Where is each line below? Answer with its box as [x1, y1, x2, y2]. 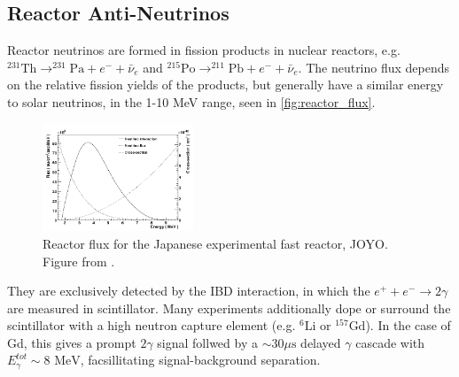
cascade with [355, 333, 425, 351]
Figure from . [43, 251, 115, 270]
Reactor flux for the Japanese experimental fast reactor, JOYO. [43, 234, 388, 252]
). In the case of [365, 316, 451, 335]
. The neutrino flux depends [298, 58, 450, 76]
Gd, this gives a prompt [7, 333, 136, 351]
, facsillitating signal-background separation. [80, 350, 321, 369]
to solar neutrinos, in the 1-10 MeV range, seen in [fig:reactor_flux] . [7, 92, 376, 111]
